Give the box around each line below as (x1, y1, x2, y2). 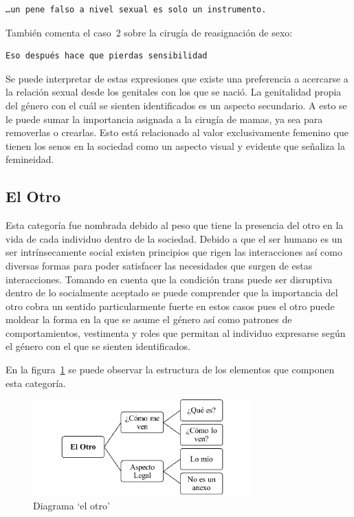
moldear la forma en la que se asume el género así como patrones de (5, 312, 292, 327)
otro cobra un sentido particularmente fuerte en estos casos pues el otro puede (5, 298, 335, 313)
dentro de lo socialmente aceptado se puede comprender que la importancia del (5, 285, 338, 300)
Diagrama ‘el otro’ (33, 498, 110, 513)
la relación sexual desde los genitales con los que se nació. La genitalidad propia (5, 85, 342, 99)
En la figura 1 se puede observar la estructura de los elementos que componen (5, 362, 335, 377)
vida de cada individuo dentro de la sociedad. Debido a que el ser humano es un (5, 231, 343, 245)
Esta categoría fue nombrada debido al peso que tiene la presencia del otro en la (5, 218, 344, 232)
